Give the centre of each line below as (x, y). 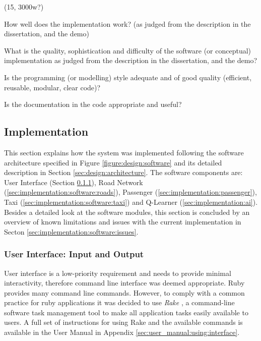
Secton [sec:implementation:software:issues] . (71, 231)
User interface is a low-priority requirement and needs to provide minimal (118, 273)
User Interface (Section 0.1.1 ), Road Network (74, 182)
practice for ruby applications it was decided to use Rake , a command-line (119, 302)
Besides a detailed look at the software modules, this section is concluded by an (127, 212)
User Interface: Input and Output (74, 254)
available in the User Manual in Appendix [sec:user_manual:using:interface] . (122, 332)
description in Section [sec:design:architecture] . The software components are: (123, 172)
